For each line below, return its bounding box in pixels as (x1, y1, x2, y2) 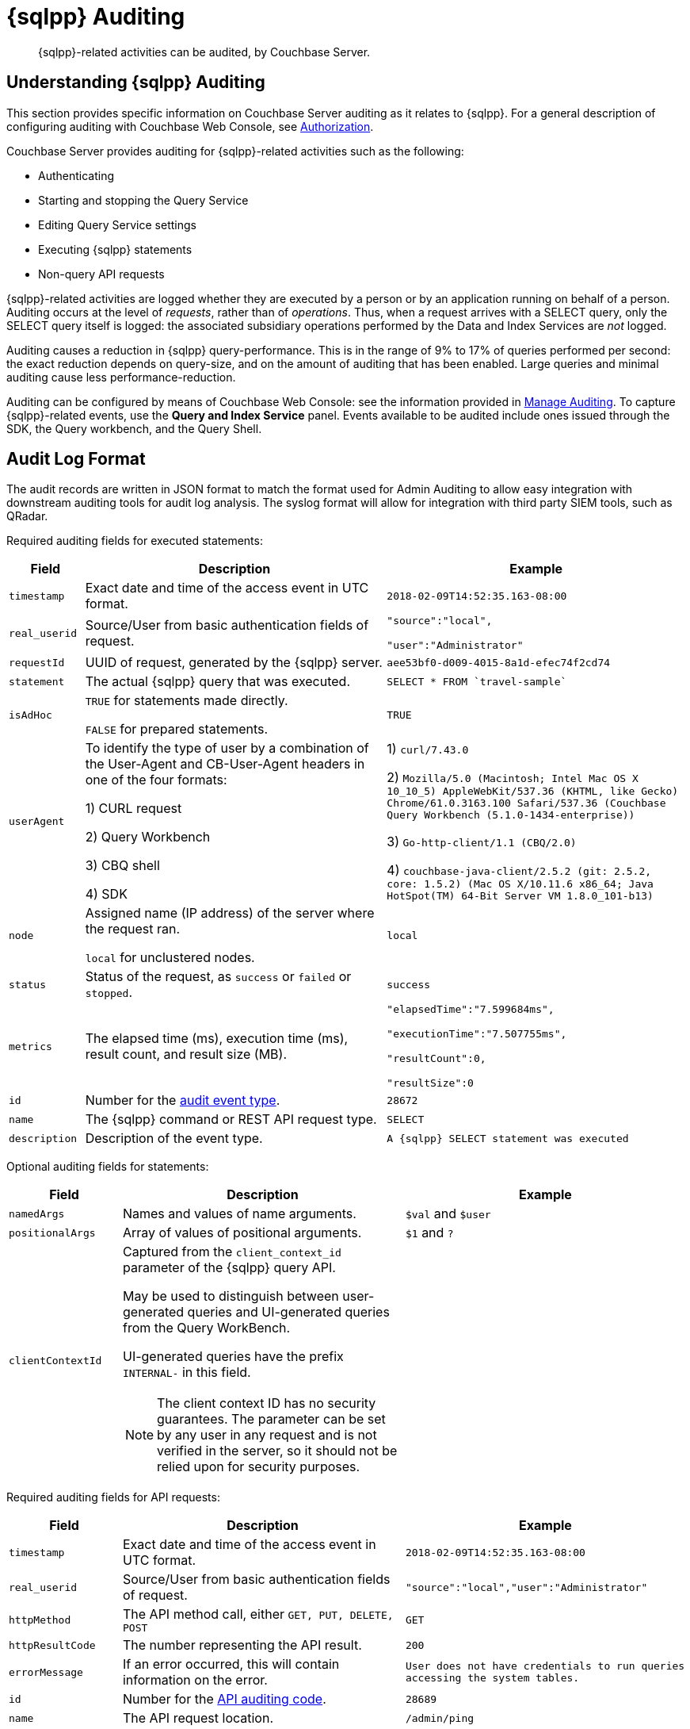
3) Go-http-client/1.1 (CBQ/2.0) (387, 833, 577, 849)
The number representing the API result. (122, 1637, 362, 1654)
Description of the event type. (85, 1130, 263, 1147)
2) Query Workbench (85, 829, 211, 845)
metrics (9, 1040, 52, 1052)
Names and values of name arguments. (122, 1206, 356, 1222)
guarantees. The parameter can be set (157, 1411, 386, 1428)
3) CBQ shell (85, 857, 160, 874)
